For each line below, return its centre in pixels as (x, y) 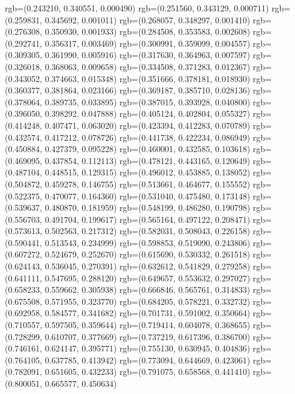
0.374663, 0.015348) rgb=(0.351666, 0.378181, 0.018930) (147, 78)
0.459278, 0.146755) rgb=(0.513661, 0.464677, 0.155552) (147, 184)
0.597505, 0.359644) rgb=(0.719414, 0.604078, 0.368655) (147, 325)
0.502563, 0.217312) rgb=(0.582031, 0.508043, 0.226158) (147, 231)
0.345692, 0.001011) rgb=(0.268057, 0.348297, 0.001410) (147, 19)
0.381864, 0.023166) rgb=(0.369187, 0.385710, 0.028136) (147, 90)
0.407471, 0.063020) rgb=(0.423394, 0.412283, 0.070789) (147, 125)
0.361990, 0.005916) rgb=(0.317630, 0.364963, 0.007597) (147, 55)
